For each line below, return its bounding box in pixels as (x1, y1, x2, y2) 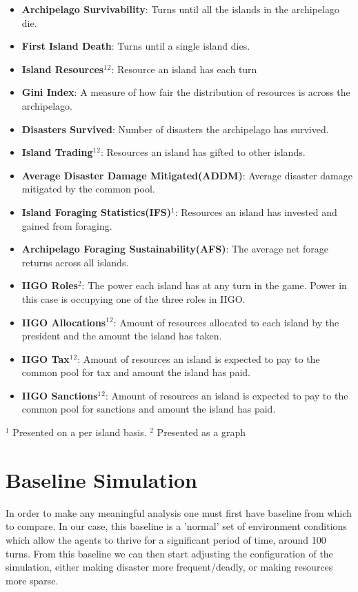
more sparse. (6, 573, 59, 587)
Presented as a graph (157, 425, 246, 440)
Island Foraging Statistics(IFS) (21, 204, 172, 219)
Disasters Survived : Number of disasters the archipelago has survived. (21, 121, 329, 136)
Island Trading (21, 145, 93, 159)
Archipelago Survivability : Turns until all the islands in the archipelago (21, 2, 339, 16)
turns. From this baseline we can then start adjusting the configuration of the (6, 546, 333, 560)
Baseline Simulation (6, 465, 197, 493)
